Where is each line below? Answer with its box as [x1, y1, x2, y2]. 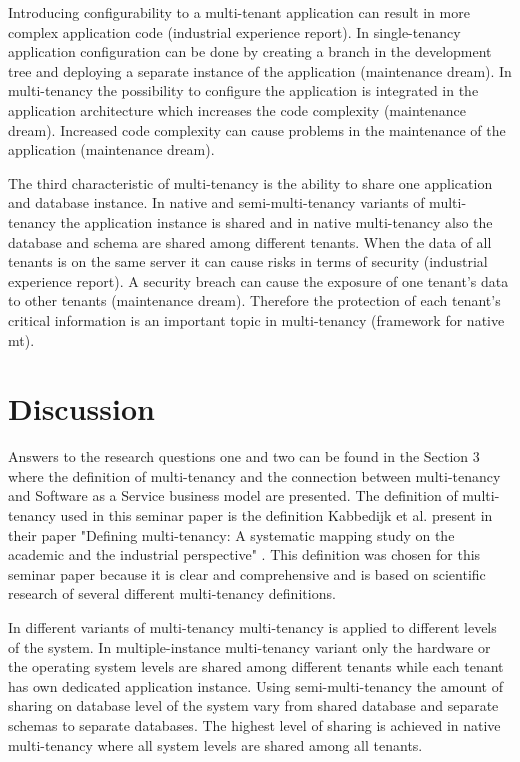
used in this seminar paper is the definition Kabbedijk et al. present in [60, 505, 493, 525]
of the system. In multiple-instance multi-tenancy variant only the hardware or [8, 636, 491, 657]
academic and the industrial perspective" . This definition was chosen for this [8, 544, 481, 565]
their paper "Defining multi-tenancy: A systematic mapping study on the [8, 524, 455, 545]
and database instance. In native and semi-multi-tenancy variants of [8, 192, 425, 213]
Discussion [8, 388, 155, 429]
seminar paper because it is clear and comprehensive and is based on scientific [8, 563, 486, 584]
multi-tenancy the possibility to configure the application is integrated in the [8, 80, 479, 101]
